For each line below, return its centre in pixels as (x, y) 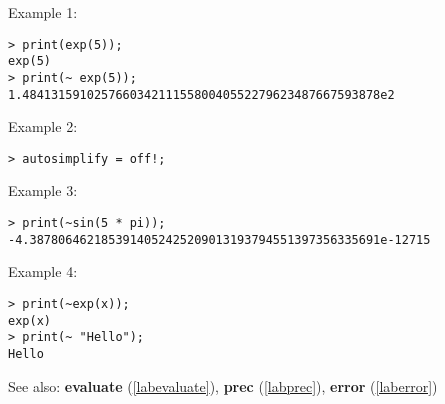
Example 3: (43, 190)
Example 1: (43, 12)
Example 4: (43, 271)
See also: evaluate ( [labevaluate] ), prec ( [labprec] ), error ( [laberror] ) (223, 385)
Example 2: (43, 126)
